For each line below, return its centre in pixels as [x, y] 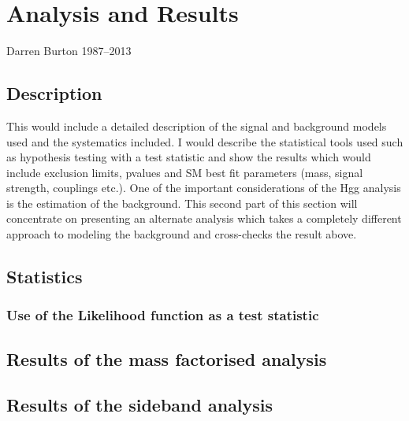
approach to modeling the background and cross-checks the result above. [182, 234]
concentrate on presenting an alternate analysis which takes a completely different [204, 218]
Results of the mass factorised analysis [167, 358]
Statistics [45, 277]
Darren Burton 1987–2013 [69, 51]
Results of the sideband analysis [140, 405]
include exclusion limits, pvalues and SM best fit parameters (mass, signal [185, 172]
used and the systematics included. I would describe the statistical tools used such [205, 141]
